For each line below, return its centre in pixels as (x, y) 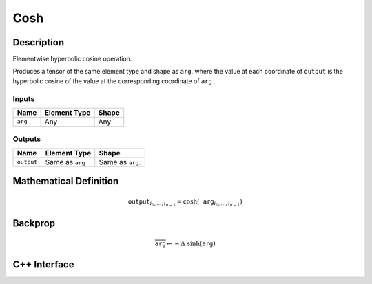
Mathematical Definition (66, 181)
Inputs (24, 98)
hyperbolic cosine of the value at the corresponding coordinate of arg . (114, 81)
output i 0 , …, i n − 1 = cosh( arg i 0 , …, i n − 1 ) (185, 203)
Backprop (34, 223)
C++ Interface (43, 264)
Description (39, 42)
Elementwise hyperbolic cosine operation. (72, 59)
